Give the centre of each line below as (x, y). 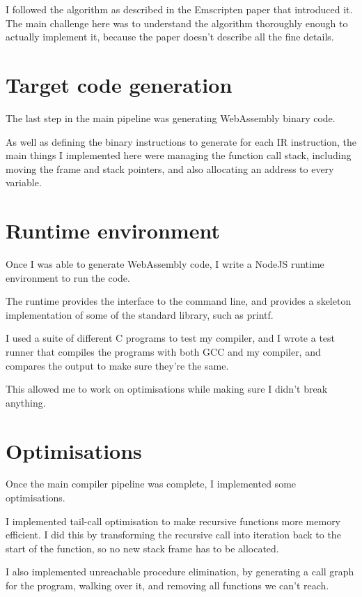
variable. (24, 182)
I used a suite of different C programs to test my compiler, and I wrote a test (171, 338)
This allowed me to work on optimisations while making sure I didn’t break (167, 389)
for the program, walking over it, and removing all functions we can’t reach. (167, 585)
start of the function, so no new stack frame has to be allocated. (142, 548)
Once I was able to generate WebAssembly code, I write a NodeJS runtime (165, 264)
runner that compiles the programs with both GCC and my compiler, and (163, 351)
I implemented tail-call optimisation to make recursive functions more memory (173, 521)
